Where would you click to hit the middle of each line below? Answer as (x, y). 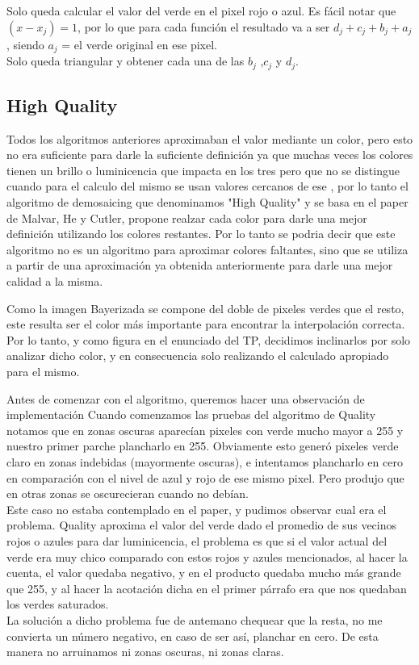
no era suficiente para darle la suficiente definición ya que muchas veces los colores (210, 155)
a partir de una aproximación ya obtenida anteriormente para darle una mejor (200, 265)
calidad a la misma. (55, 281)
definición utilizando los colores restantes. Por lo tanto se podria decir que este (201, 234)
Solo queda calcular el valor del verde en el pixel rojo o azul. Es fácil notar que (201, 10)
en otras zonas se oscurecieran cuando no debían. (128, 494)
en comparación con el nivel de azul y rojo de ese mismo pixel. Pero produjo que (205, 477)
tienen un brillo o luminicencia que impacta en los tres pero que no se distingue (203, 170)
